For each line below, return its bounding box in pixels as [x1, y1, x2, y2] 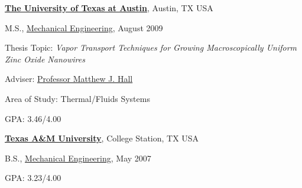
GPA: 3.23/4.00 [5, 171, 61, 184]
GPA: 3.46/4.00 [5, 112, 61, 124]
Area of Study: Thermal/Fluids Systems [5, 92, 150, 104]
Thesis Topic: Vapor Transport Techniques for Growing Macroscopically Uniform [5, 41, 297, 54]
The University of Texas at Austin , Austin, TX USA [5, 2, 213, 14]
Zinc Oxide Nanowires [5, 52, 85, 65]
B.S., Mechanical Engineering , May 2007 [5, 151, 151, 164]
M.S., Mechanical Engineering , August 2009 [5, 21, 163, 34]
